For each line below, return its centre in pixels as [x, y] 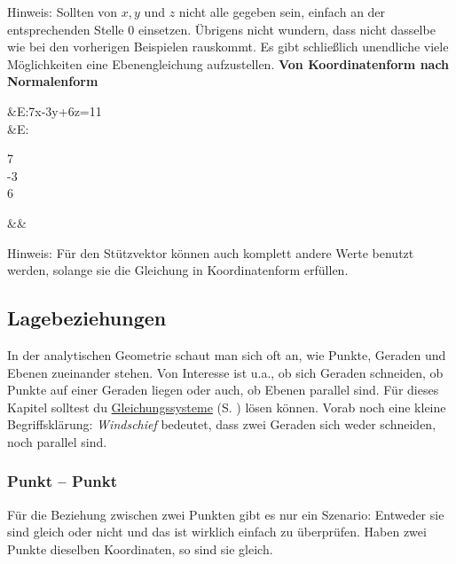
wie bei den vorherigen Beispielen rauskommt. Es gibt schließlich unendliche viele [228, 47]
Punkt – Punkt [62, 481]
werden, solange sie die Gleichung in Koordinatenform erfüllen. [178, 270]
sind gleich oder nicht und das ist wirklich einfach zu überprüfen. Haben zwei [217, 532]
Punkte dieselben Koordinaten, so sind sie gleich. [140, 548]
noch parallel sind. [57, 441]
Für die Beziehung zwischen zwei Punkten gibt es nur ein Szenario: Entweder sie [226, 514]
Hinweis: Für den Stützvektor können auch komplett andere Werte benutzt [211, 252]
